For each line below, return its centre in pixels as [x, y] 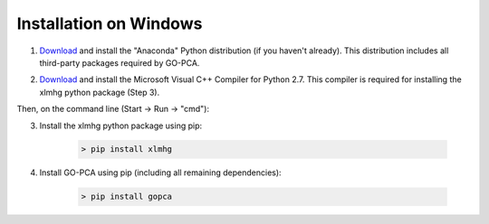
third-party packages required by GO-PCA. [120, 62]
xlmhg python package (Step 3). [100, 92]
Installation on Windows [110, 23]
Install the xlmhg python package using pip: [121, 126]
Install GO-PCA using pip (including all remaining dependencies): [160, 173]
